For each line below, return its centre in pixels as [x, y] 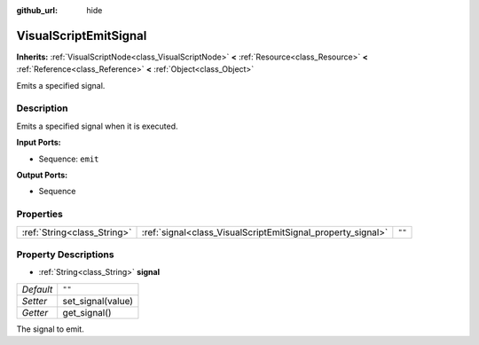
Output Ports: [42, 175]
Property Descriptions [65, 255]
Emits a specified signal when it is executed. [97, 126]
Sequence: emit [69, 159]
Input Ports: [39, 143]
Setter [35, 301]
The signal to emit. [50, 329]
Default [37, 289]
